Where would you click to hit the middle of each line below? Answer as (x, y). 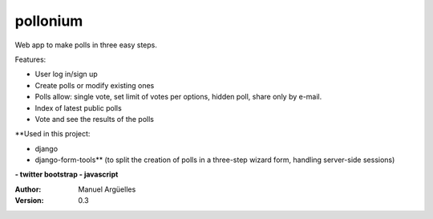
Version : (29, 201)
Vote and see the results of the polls (94, 119)
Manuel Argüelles (107, 189)
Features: (30, 59)
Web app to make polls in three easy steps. (86, 45)
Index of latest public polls (78, 107)
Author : (28, 189)
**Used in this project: (53, 134)
